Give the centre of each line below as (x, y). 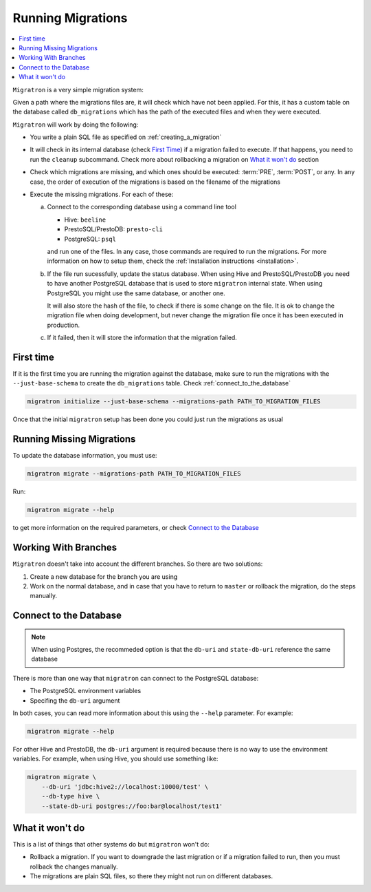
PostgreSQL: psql (90, 239)
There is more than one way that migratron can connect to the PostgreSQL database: (136, 678)
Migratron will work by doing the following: (76, 125)
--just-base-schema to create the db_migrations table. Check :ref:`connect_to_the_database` (152, 383)
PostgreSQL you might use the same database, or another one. (136, 293)
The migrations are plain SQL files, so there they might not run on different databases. (151, 876)
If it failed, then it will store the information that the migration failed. (142, 338)
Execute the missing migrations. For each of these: (102, 194)
